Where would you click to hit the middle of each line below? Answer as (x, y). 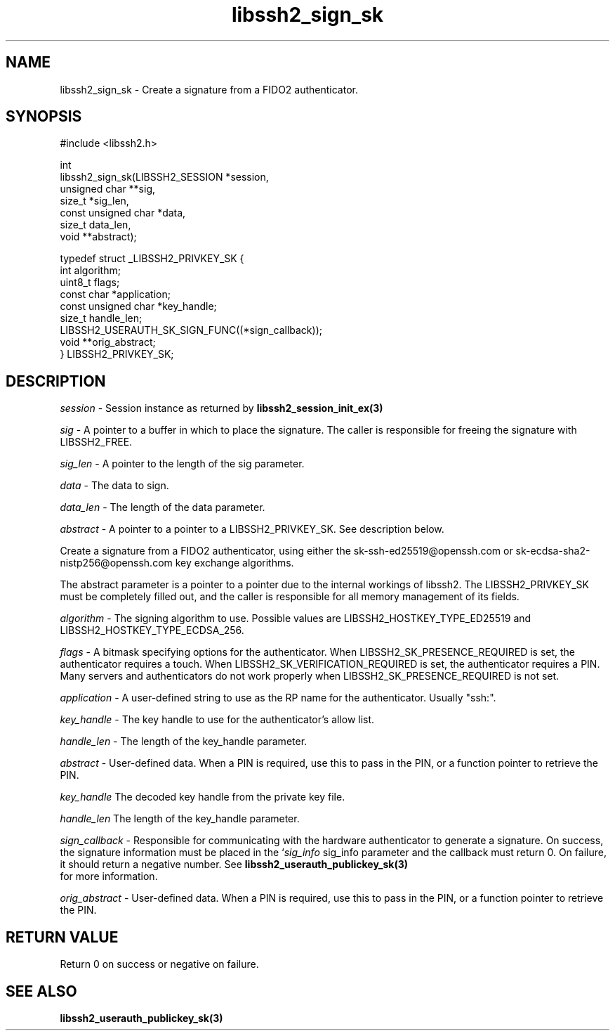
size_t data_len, (95, 225)
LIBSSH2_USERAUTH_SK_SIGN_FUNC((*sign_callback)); (191, 330)
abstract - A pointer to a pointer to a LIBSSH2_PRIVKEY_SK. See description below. (252, 529)
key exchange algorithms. (234, 563)
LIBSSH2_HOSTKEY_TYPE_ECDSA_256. (152, 630)
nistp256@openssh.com (116, 563)
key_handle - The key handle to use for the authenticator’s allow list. (217, 720)
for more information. (109, 876)
